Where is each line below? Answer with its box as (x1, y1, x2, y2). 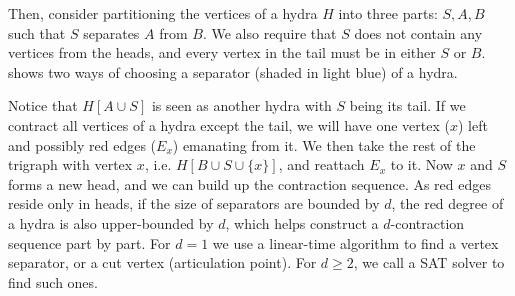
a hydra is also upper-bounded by (8, 212, 214, 233)
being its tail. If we (349, 95, 466, 116)
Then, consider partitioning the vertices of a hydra (8, 3, 318, 23)
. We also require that (202, 22, 337, 43)
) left (457, 114, 488, 135)
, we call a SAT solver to (353, 252, 505, 273)
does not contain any (354, 22, 483, 43)
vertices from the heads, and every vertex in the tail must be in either (8, 42, 436, 63)
